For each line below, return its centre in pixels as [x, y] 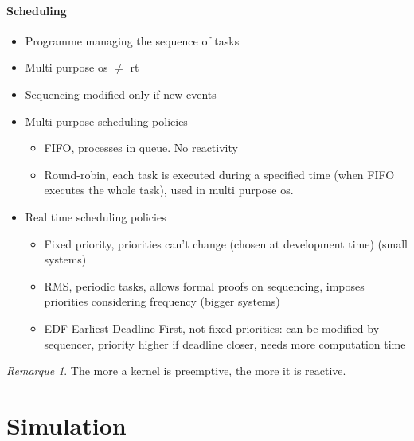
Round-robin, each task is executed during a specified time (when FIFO [219, 174]
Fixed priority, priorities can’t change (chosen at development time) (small [226, 243]
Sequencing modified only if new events [121, 94]
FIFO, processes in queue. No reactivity [141, 148]
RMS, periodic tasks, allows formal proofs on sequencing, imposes [204, 285]
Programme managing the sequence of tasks [132, 40]
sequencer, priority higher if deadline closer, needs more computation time [225, 343]
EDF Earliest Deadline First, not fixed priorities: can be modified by [212, 328]
